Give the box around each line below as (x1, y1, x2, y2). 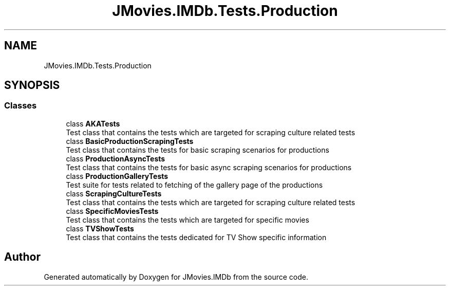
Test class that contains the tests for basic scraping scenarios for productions (66, 145, 329, 154)
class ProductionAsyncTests (66, 154, 165, 163)
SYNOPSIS (4, 79, 60, 92)
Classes (4, 100, 37, 111)
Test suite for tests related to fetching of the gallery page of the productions (66, 180, 323, 189)
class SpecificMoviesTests (66, 206, 159, 215)
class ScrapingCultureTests (66, 189, 162, 198)
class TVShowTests (66, 224, 134, 233)
